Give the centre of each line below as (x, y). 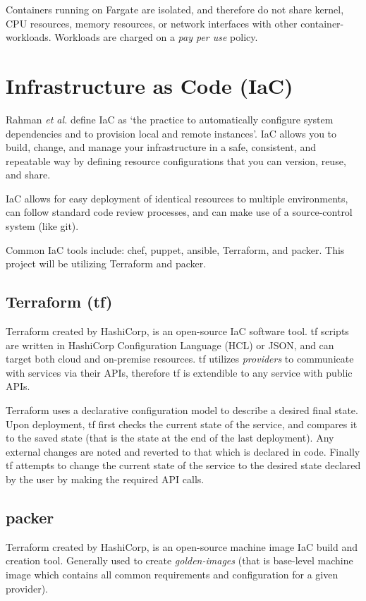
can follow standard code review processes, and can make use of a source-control (179, 212)
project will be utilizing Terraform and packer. (106, 263)
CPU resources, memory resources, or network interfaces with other (152, 23)
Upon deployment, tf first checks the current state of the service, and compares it (182, 424)
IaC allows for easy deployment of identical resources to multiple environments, (177, 198)
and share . (28, 175)
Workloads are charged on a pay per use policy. (156, 37)
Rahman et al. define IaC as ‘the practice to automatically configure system (170, 119)
